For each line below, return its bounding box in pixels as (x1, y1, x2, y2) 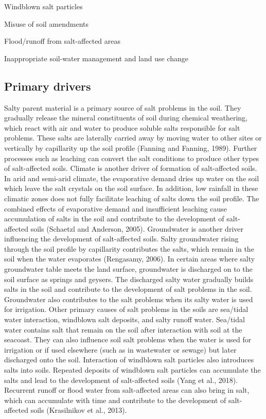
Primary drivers (4, 78, 91, 94)
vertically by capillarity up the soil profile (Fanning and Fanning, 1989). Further (4, 142, 257, 153)
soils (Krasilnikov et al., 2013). (30, 405, 127, 415)
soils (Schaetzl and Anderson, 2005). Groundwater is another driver (30, 223, 243, 234)
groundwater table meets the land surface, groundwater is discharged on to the (4, 264, 253, 274)
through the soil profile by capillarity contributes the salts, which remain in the (4, 243, 254, 254)
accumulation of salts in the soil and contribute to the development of (4, 213, 224, 224)
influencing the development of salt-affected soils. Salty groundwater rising (4, 233, 239, 244)
